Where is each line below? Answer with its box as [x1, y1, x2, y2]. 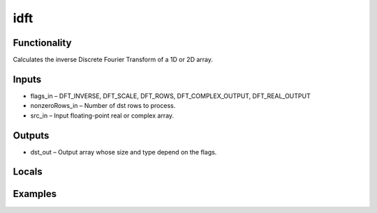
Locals [13, 166, 43, 177]
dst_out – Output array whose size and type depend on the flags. [30, 148, 217, 156]
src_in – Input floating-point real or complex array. [30, 111, 175, 120]
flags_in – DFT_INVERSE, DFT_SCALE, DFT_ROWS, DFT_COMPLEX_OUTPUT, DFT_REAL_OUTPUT [30, 91, 311, 100]
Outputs [13, 129, 50, 141]
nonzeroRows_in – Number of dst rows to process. [30, 102, 176, 110]
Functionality [13, 37, 72, 49]
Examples [13, 188, 57, 200]
